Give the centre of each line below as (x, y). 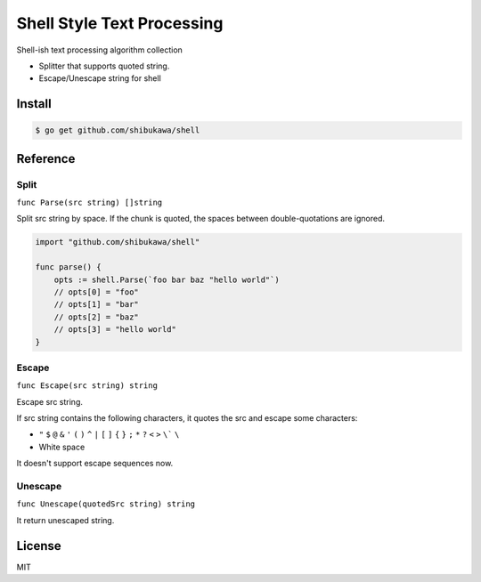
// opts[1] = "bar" (97, 304)
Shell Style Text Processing (120, 23)
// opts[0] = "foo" (97, 292)
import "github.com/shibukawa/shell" (118, 242)
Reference (46, 159)
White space (62, 447)
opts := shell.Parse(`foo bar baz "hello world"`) (167, 279)
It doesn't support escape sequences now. (95, 464)
